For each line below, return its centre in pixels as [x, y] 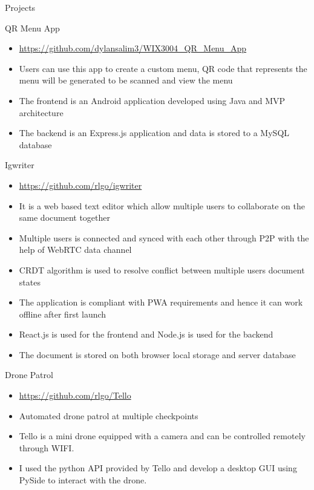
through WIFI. [47, 447]
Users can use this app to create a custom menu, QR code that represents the [163, 68]
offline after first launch [63, 314]
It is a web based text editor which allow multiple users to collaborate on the [162, 205]
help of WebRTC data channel [75, 250]
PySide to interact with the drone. [83, 480]
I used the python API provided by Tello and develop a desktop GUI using [158, 468]
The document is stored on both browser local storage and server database [157, 354]
